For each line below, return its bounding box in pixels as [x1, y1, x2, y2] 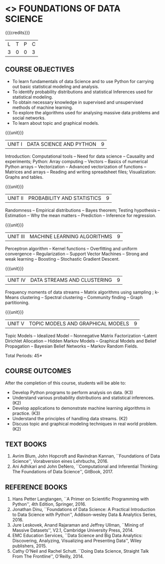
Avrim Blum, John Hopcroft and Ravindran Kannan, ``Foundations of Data [12, 453, 161, 459]
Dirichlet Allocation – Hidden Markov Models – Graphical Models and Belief [5, 338, 157, 344]
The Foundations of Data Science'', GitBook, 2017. [12, 469, 113, 475]
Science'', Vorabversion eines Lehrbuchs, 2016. [12, 458, 109, 464]
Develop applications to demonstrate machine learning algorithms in [12, 405, 151, 411]
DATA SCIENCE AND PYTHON [27, 140, 97, 147]
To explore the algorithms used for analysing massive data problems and [12, 109, 160, 115]
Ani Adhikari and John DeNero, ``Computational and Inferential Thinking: [12, 463, 159, 469]
